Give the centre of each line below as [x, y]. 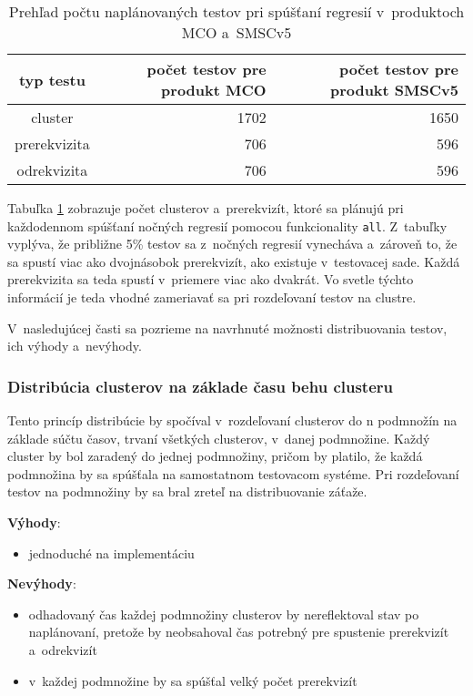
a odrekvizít [63, 649]
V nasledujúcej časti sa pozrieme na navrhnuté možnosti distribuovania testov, [227, 328]
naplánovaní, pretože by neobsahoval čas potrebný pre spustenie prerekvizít [239, 632]
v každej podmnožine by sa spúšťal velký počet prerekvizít [193, 680]
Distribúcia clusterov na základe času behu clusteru [200, 386]
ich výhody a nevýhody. [75, 346]
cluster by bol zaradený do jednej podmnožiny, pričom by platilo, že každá [215, 456]
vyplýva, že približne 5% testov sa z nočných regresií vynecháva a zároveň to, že [232, 244]
